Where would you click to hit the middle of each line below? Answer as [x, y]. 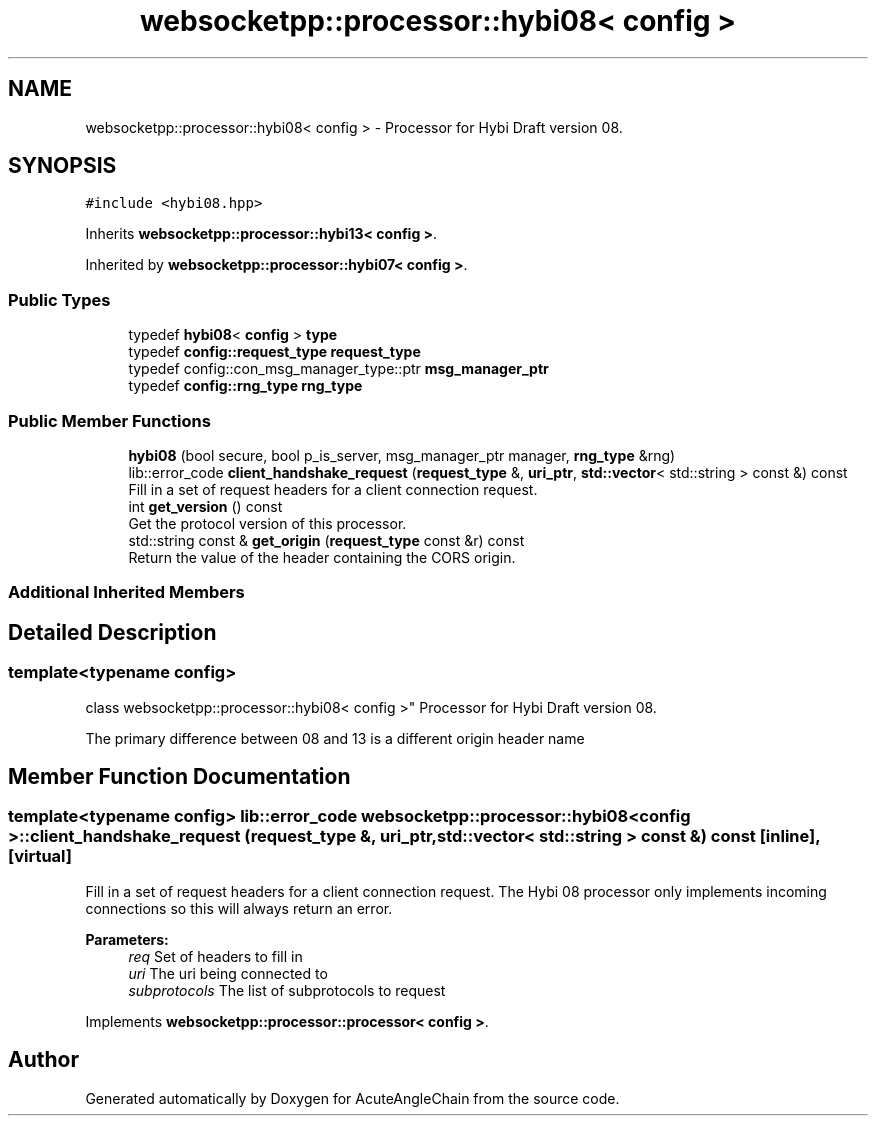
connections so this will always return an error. [239, 908]
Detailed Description [112, 632]
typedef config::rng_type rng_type [245, 386]
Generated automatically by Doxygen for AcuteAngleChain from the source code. [352, 1098]
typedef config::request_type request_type [274, 352]
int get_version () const [205, 506]
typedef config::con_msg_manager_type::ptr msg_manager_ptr [338, 369]
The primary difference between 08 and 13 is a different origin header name [335, 738]
